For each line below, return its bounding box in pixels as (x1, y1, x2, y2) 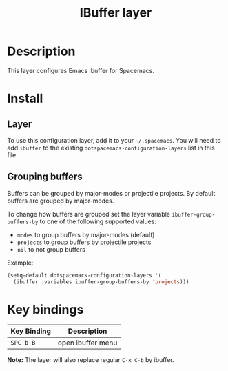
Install (7, 91, 43, 106)
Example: (7, 259, 34, 267)
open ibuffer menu (57, 338, 118, 348)
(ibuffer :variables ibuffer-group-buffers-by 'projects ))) (13, 278, 189, 285)
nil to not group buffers (17, 245, 86, 253)
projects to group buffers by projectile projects (17, 238, 152, 246)
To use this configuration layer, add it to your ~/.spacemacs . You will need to (7, 136, 222, 144)
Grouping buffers (7, 171, 83, 183)
